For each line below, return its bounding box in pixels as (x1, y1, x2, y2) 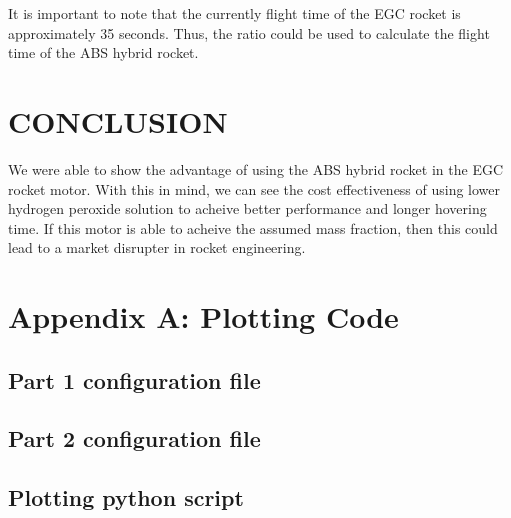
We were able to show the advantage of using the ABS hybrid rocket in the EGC (8, 158, 504, 179)
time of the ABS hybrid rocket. (8, 42, 199, 63)
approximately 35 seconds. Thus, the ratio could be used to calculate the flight (8, 22, 490, 43)
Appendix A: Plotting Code (8, 296, 399, 337)
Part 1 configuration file (8, 364, 261, 395)
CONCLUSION (8, 100, 228, 141)
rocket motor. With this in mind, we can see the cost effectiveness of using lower (8, 178, 501, 199)
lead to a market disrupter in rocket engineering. (8, 237, 306, 258)
